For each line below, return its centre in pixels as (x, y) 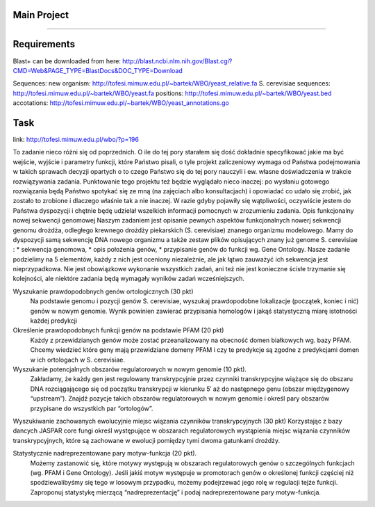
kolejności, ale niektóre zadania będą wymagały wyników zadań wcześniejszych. (129, 279)
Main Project (41, 15)
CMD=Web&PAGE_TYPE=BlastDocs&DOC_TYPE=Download (98, 70)
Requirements (44, 44)
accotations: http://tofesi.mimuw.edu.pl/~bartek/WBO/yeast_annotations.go (121, 103)
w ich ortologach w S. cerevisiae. (77, 360)
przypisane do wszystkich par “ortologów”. (92, 408)
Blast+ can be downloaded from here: (67, 61)
